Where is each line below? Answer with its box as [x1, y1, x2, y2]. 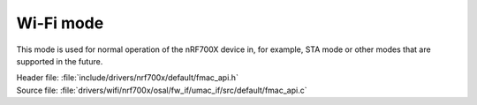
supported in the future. [16, 56, 103, 66]
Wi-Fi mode [16, 13, 104, 33]
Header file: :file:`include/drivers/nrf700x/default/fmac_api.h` [16, 72, 238, 83]
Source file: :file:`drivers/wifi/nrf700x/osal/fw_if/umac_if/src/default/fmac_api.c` [16, 85, 307, 95]
